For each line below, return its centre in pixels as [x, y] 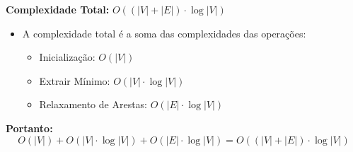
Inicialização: [67, 57]
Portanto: [29, 128]
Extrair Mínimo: [75, 80]
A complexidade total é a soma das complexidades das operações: [164, 33]
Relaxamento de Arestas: [93, 104]
